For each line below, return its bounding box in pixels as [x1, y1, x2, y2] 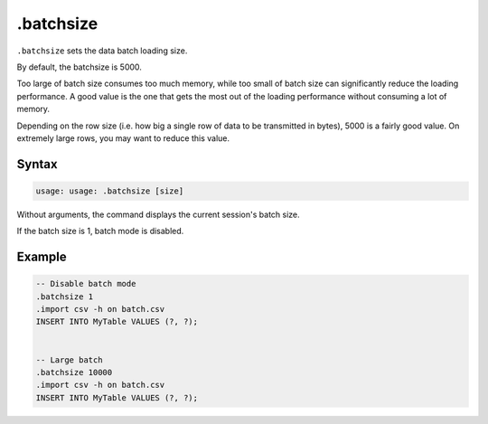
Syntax [16, 156, 58, 172]
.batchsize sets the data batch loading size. [16, 45, 188, 56]
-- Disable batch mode [35, 278, 136, 289]
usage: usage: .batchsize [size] [35, 185, 184, 196]
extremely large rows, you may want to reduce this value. [16, 132, 230, 144]
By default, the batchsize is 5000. [16, 61, 142, 72]
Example [16, 250, 67, 265]
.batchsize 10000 [35, 367, 113, 377]
